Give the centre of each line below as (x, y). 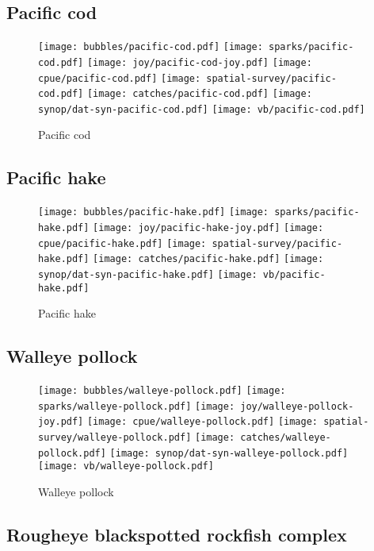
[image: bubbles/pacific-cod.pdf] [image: (151, 47)
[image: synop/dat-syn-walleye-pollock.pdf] (229, 453)
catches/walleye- (286, 437)
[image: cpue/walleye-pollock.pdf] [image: (202, 422)
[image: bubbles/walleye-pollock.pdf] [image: (162, 391)
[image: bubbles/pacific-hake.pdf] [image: (154, 212)
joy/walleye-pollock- (297, 406)
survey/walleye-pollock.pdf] (115, 437)
